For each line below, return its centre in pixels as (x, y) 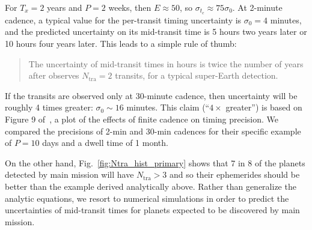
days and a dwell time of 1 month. (105, 143)
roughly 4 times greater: (49, 107)
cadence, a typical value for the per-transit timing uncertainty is (123, 20)
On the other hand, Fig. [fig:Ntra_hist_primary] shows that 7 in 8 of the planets (155, 162)
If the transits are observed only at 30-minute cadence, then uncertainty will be (151, 95)
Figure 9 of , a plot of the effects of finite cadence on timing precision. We (142, 119)
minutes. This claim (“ (168, 107)
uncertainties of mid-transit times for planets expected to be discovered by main (152, 210)
